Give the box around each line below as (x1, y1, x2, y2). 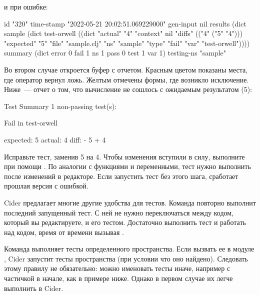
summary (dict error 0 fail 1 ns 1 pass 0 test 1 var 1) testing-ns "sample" (4, 47, 226, 58)
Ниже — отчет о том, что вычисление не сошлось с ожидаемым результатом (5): (4, 84, 252, 94)
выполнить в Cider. (4, 282, 63, 293)
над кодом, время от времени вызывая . (4, 226, 124, 237)
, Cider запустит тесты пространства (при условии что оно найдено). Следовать (4, 253, 248, 263)
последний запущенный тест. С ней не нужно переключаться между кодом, (4, 207, 234, 217)
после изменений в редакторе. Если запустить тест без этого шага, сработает (4, 170, 238, 181)
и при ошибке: (4, 1, 48, 11)
